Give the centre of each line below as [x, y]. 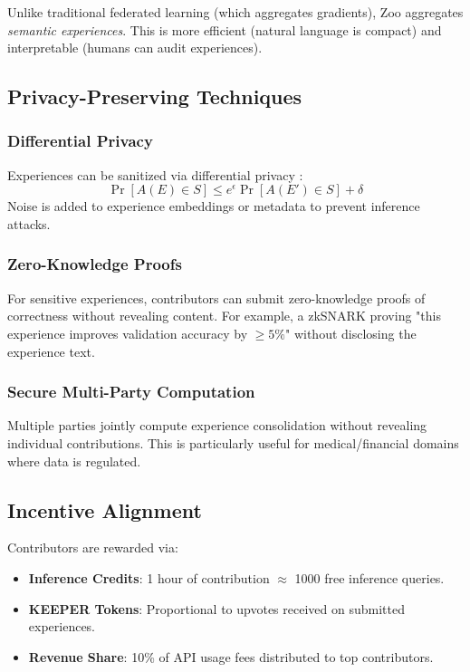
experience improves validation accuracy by [128, 333]
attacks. [29, 223]
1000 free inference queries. [369, 577]
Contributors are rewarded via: [93, 547]
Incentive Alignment [105, 509]
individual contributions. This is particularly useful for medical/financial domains [233, 442]
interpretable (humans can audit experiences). [135, 48]
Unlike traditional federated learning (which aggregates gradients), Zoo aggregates [235, 12]
